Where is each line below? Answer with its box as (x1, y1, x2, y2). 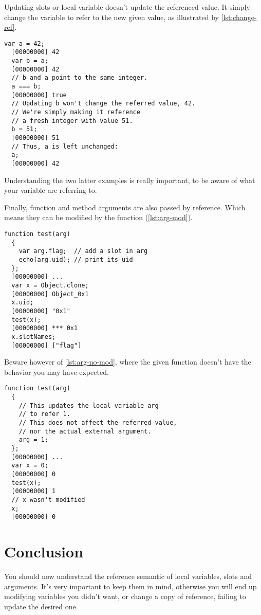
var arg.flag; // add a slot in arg (18, 247, 148, 255)
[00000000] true (11, 91, 67, 99)
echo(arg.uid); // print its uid (18, 256, 133, 263)
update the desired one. (4, 601, 78, 611)
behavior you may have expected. (4, 366, 109, 377)
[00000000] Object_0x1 (11, 290, 89, 298)
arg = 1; (18, 436, 48, 444)
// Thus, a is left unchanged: (11, 142, 118, 150)
